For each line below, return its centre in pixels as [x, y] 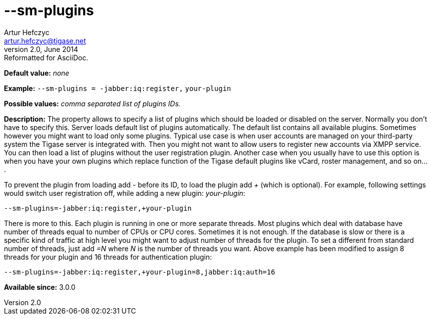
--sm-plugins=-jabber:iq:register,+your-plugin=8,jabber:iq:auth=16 [140, 272]
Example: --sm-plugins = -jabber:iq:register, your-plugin [118, 88]
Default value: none [37, 73]
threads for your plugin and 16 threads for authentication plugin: [108, 257]
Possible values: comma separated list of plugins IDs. [93, 103]
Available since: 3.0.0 [40, 287]
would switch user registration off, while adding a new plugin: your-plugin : [125, 193]
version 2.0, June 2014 [41, 49]
